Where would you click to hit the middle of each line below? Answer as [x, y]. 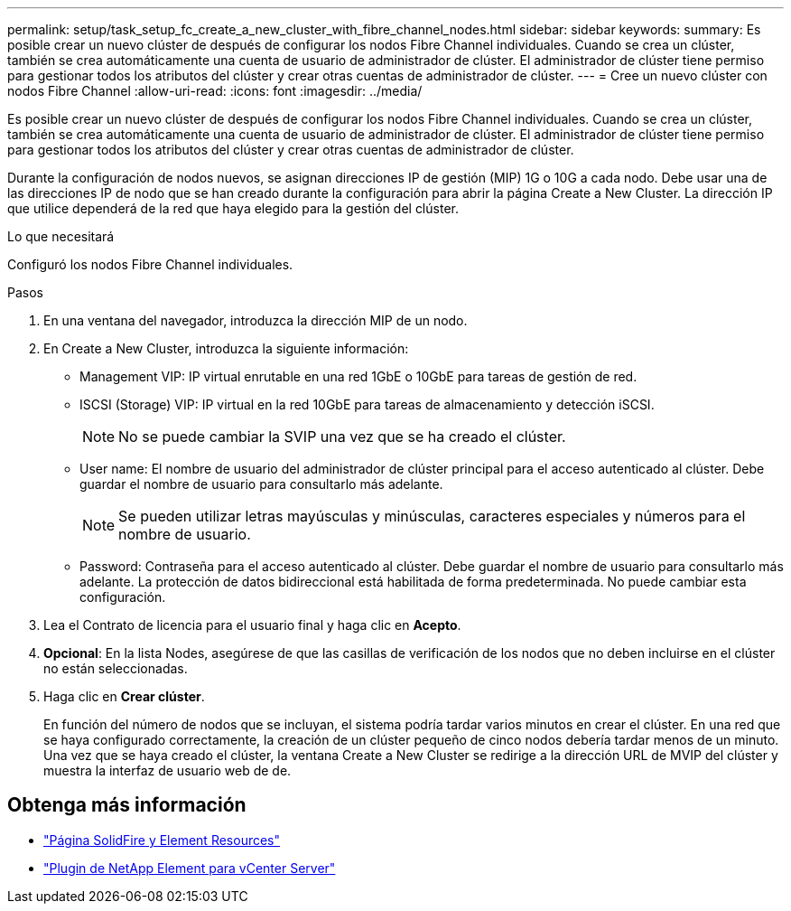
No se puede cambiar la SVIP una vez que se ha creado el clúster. [342, 437]
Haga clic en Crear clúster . [124, 696]
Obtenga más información [127, 805]
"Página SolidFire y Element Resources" [162, 840]
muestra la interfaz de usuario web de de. [168, 770]
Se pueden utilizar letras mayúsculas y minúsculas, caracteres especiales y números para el [432, 516]
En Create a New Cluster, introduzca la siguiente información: [226, 348]
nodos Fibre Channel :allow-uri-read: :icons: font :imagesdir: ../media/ [215, 91]
